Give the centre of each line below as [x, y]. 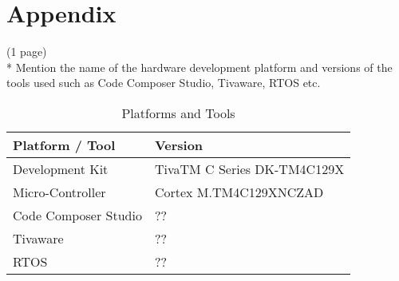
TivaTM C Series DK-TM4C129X [249, 168]
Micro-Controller [59, 192]
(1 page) [27, 51]
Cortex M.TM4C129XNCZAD [239, 192]
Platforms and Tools [178, 113]
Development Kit [61, 168]
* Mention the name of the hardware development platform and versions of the [199, 67]
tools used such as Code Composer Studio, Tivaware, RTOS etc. [164, 83]
